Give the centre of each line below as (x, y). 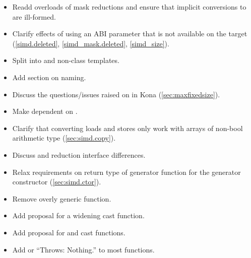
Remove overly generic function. (62, 198)
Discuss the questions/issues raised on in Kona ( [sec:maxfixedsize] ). (116, 94)
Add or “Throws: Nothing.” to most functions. (83, 249)
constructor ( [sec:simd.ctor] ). (57, 182)
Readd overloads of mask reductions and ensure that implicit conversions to (129, 7)
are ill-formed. (34, 16)
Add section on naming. (49, 77)
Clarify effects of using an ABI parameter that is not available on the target (130, 34)
